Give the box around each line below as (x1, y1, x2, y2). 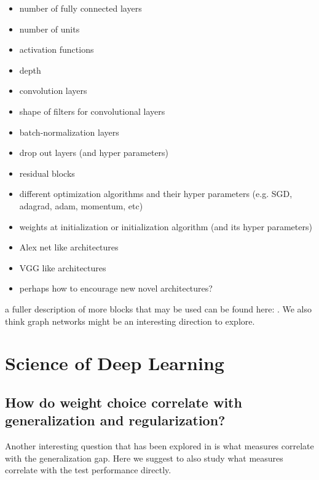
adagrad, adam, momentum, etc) (19, 199, 143, 212)
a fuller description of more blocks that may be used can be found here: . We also (5, 302, 312, 315)
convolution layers (19, 84, 87, 97)
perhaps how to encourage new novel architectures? (19, 282, 213, 295)
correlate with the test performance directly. (5, 463, 171, 476)
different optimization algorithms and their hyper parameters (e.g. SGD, (19, 187, 293, 200)
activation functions (19, 43, 94, 56)
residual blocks (19, 166, 75, 179)
